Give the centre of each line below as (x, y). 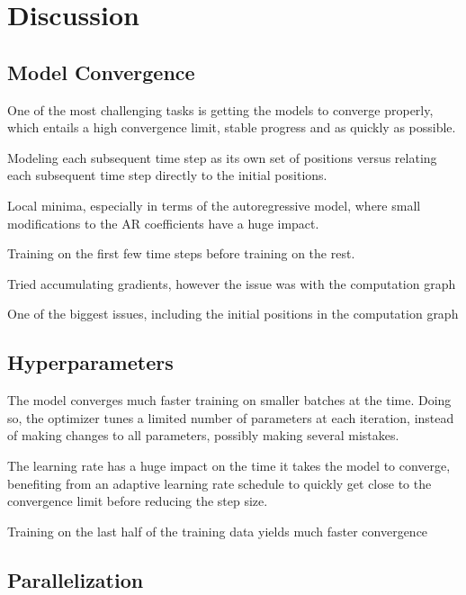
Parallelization (76, 579)
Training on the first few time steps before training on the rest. (181, 253)
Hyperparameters (90, 362)
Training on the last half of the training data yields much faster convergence (218, 531)
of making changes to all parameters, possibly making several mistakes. (203, 435)
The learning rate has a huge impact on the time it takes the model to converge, (229, 465)
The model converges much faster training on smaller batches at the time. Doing (229, 400)
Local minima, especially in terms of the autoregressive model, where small (214, 205)
